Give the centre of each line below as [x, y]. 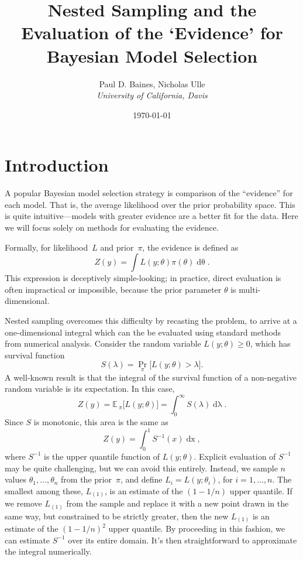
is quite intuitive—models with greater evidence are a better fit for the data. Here [151, 216]
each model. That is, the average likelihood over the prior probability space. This [150, 204]
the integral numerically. [48, 551]
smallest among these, [44, 490]
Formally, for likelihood [47, 247]
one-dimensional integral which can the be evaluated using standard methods [143, 332]
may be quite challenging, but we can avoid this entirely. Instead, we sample [141, 468]
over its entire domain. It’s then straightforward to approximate [183, 540]
